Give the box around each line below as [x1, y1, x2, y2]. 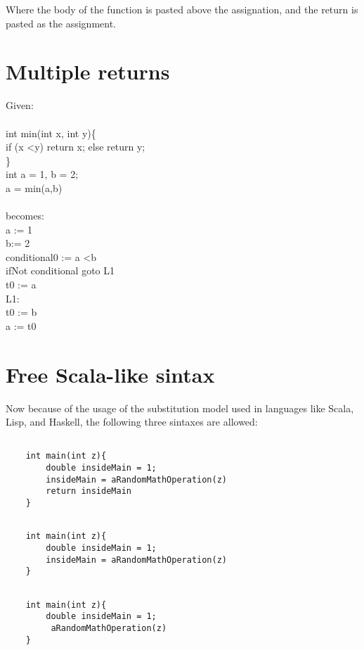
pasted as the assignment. [6, 15, 117, 30]
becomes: [6, 208, 44, 223]
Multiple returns [6, 57, 170, 86]
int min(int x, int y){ [6, 125, 96, 140]
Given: [6, 98, 34, 113]
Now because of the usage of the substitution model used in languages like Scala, [6, 400, 354, 415]
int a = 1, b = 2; [6, 167, 79, 181]
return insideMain [46, 486, 131, 497]
